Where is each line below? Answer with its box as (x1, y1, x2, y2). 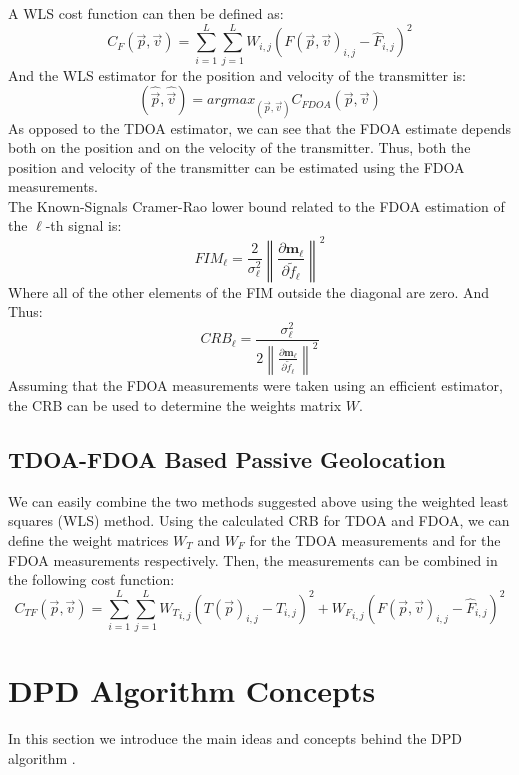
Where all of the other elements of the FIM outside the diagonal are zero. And (8, 281, 490, 302)
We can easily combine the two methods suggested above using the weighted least (8, 490, 509, 511)
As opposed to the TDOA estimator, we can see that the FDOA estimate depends (8, 117, 512, 138)
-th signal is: (45, 215, 122, 236)
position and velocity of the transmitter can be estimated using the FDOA (8, 156, 465, 177)
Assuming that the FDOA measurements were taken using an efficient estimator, (8, 375, 503, 396)
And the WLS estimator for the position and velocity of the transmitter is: (8, 64, 467, 85)
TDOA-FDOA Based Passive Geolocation (8, 443, 446, 474)
